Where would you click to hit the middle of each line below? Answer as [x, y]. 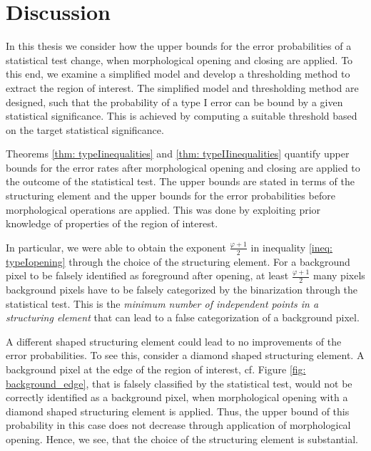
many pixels [339, 275]
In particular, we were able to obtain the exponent [116, 247]
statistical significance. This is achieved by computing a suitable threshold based [182, 116]
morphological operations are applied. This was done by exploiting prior [163, 209]
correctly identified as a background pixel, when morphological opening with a [177, 397]
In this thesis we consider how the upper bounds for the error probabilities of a [179, 46]
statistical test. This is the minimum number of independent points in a [162, 303]
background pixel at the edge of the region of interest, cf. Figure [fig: [156, 369]
